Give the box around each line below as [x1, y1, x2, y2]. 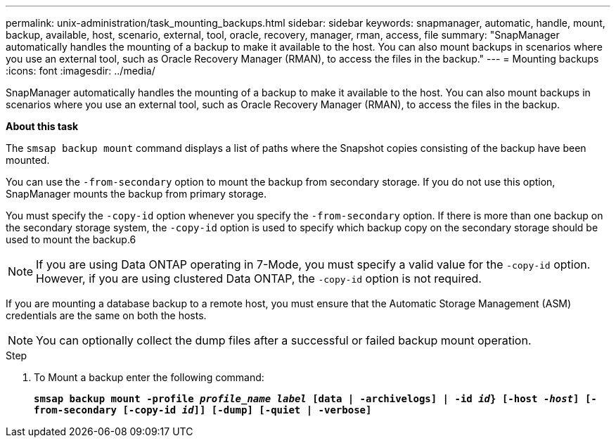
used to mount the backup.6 [6, 233, 136, 245]
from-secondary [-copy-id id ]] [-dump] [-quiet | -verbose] [34, 404, 372, 416]
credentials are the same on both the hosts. [6, 309, 207, 321]
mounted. [6, 154, 50, 166]
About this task [6, 120, 79, 132]
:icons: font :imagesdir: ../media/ [6, 65, 155, 77]
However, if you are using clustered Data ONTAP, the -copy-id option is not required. [36, 271, 482, 285]
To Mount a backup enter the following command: [34, 371, 264, 383]
